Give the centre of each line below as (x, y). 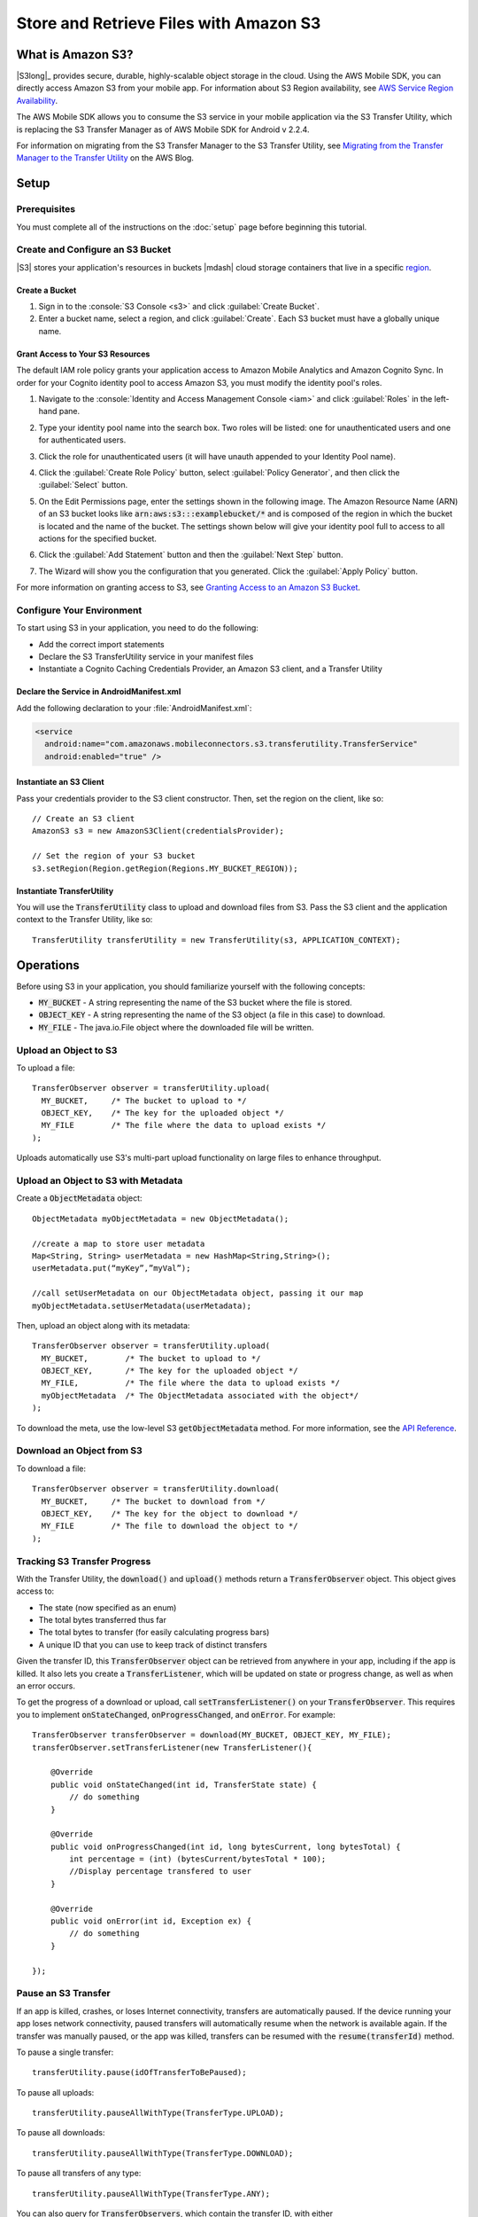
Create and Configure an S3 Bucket (94, 250)
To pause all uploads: (55, 2092)
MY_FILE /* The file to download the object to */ (170, 1526)
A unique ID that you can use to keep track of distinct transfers (153, 1644)
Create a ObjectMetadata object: (79, 1198)
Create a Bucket (46, 290)
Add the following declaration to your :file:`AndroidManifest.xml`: (134, 708)
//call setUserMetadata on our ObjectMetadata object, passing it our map (198, 1293)
